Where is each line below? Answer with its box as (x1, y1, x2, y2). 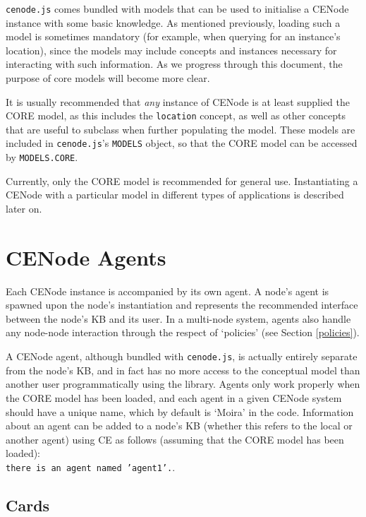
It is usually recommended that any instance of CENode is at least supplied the (6, 94, 350, 109)
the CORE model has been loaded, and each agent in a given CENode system (6, 390, 342, 405)
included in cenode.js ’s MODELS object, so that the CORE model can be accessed (6, 136, 358, 150)
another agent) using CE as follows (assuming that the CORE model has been (6, 432, 344, 446)
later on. (6, 201, 42, 215)
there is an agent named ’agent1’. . (6, 459, 176, 474)
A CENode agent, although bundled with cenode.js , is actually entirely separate (6, 349, 358, 364)
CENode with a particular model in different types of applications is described (6, 187, 344, 202)
